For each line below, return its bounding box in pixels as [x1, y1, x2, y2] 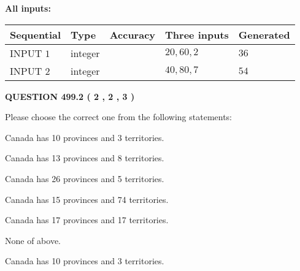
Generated [238, 27, 290, 42]
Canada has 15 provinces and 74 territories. [5, 193, 169, 205]
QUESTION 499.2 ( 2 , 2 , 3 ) [5, 90, 135, 102]
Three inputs [165, 27, 229, 42]
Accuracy [109, 27, 156, 42]
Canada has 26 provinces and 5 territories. [5, 172, 164, 185]
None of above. [5, 234, 61, 246]
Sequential [10, 27, 61, 42]
